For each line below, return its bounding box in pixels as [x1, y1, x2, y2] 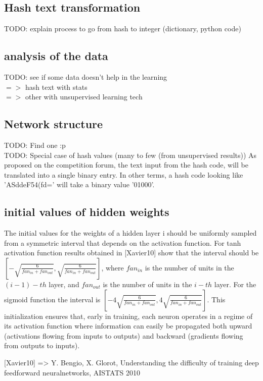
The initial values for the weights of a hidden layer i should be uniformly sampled [4, 228, 257, 238]
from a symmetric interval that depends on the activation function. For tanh [4, 237, 241, 248]
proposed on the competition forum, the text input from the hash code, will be [4, 159, 248, 170]
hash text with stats [25, 81, 87, 92]
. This [207, 294, 226, 304]
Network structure [4, 116, 103, 132]
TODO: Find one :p [4, 139, 66, 150]
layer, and [49, 279, 79, 289]
